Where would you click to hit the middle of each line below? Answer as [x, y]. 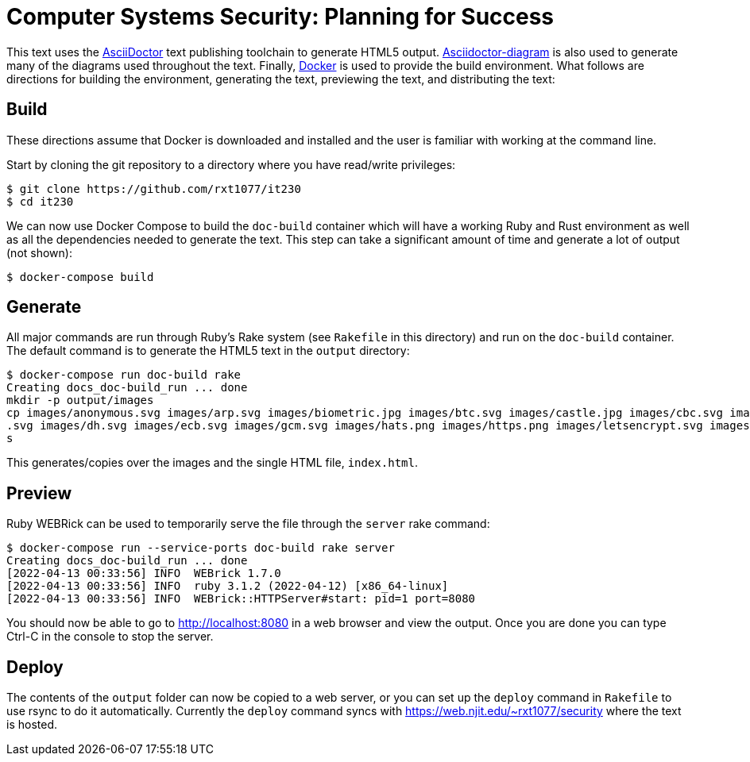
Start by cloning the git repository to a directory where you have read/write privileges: [231, 164]
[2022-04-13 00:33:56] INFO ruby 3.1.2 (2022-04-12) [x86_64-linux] [228, 586]
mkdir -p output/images [80, 400]
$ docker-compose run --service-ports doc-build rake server [201, 548]
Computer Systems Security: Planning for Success [280, 17]
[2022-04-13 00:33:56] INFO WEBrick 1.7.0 [144, 573]
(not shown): [39, 252]
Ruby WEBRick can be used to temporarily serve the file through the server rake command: [248, 524]
